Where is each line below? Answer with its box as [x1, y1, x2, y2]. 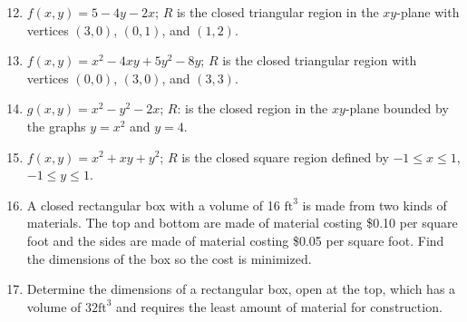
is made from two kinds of [302, 195, 447, 214]
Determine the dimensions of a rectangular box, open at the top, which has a [26, 279, 456, 298]
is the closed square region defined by [181, 147, 389, 166]
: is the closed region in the [177, 99, 328, 118]
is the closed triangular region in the [176, 3, 379, 21]
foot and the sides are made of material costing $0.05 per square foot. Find [26, 230, 444, 249]
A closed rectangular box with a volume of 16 [26, 195, 280, 214]
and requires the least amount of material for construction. [116, 297, 443, 316]
